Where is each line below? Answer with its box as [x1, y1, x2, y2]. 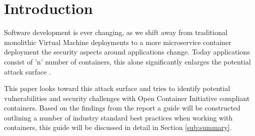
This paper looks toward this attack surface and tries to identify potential [4, 83, 230, 93]
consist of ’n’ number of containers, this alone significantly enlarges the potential [4, 56, 251, 66]
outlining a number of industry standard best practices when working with [4, 112, 233, 122]
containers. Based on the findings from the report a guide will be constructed [4, 102, 240, 113]
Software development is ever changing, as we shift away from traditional [4, 27, 227, 37]
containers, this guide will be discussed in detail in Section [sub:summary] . [4, 122, 232, 132]
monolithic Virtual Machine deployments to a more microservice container [4, 36, 231, 47]
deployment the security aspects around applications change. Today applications [4, 46, 250, 57]
